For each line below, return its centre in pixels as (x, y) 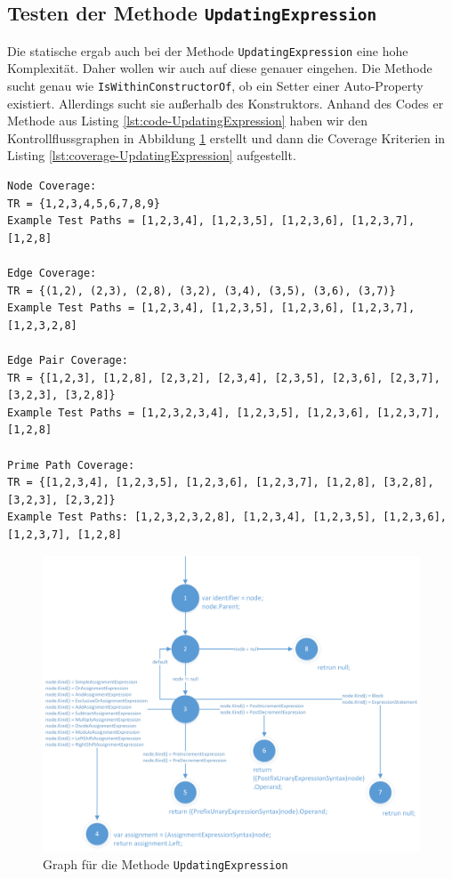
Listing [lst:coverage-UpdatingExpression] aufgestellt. (152, 155)
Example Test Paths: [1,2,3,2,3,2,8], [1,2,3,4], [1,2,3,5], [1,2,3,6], (227, 517)
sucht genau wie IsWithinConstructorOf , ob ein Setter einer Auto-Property (215, 86)
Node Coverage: (52, 186)
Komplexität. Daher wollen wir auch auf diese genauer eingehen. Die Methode (220, 68)
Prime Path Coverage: (71, 465)
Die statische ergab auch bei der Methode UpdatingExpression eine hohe (208, 50)
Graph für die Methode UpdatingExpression (165, 864)
